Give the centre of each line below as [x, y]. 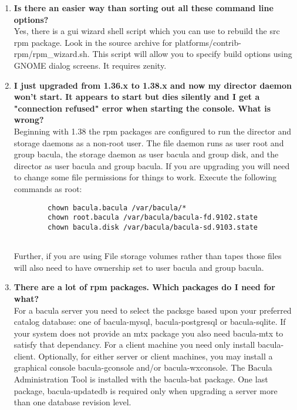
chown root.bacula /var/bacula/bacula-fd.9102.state [153, 218]
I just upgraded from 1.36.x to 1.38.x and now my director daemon [153, 85]
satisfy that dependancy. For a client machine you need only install [134, 345]
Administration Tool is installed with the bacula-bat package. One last [141, 379]
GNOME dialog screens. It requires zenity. [90, 65]
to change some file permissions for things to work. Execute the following [145, 177]
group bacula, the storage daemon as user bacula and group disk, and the [146, 154]
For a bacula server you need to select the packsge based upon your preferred [153, 310]
